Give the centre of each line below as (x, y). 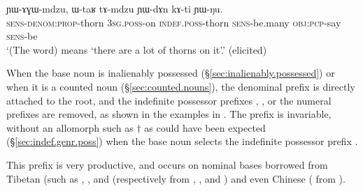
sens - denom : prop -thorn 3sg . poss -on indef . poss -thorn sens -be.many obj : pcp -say (174, 22)
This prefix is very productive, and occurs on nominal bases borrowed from (167, 164)
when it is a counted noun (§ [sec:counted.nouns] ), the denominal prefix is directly (181, 86)
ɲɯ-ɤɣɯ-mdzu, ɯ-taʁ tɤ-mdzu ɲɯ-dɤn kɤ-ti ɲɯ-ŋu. (115, 8)
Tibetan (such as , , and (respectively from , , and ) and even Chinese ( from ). (176, 178)
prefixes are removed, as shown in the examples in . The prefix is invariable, (169, 114)
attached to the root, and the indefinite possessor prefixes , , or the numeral (169, 100)
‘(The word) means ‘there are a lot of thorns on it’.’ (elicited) (137, 49)
